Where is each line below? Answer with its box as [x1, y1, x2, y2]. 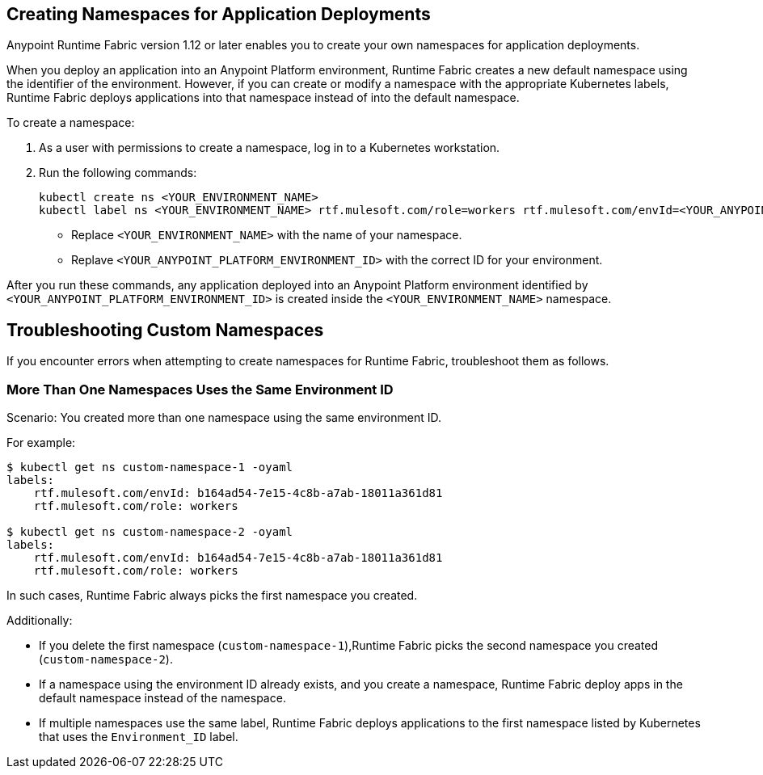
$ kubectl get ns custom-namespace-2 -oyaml [6, 525, 293, 539]
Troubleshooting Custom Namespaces [6, 319, 324, 340]
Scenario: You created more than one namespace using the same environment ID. [6, 411, 442, 425]
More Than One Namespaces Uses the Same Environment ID [6, 381, 394, 398]
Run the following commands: [39, 166, 197, 180]
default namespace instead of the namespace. [39, 691, 286, 706]
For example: [6, 436, 76, 450]
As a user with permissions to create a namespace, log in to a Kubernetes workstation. [39, 141, 500, 155]
